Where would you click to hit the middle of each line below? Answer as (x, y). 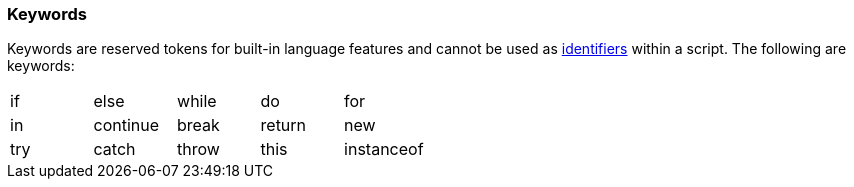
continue (126, 125)
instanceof (384, 149)
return (283, 125)
